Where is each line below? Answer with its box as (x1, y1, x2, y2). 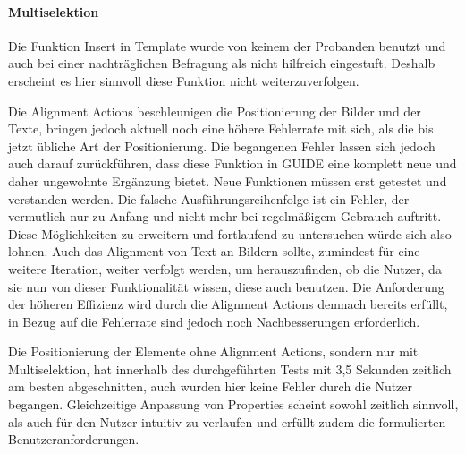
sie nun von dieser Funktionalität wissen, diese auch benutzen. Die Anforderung (8, 277, 444, 296)
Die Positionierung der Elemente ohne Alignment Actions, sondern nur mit (8, 342, 418, 361)
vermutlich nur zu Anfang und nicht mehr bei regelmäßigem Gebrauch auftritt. (8, 207, 442, 226)
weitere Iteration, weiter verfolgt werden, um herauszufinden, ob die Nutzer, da (8, 259, 442, 278)
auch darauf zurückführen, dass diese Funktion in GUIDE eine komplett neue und (8, 154, 457, 173)
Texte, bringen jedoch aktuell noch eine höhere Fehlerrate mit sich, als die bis (8, 119, 434, 138)
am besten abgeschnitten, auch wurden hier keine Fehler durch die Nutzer (8, 377, 413, 396)
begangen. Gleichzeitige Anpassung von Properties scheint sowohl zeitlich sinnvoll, (8, 395, 459, 414)
